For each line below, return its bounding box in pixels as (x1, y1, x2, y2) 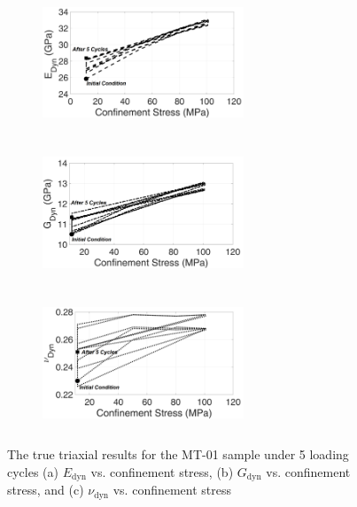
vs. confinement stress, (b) (90, 462, 234, 480)
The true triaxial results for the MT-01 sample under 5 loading (7, 445, 349, 464)
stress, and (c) (7, 480, 84, 499)
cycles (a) (7, 462, 59, 480)
